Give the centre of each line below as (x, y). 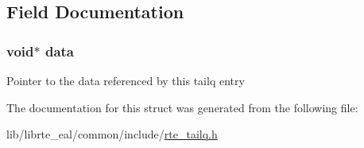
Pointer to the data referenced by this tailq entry (126, 80)
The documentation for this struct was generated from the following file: (182, 107)
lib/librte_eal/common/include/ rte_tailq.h (112, 134)
